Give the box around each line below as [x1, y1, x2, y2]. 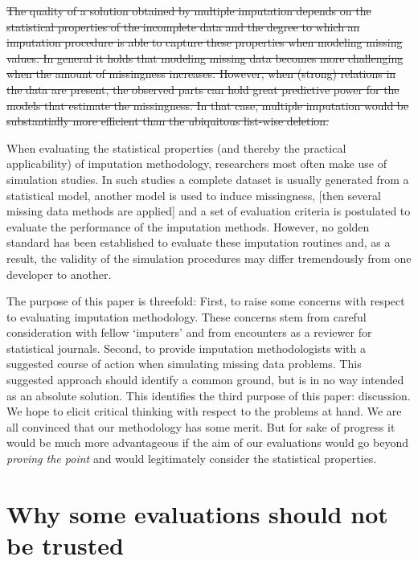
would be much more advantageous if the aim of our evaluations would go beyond [6, 434, 408, 451]
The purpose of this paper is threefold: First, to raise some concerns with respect [6, 293, 405, 309]
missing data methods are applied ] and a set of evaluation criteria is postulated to [6, 203, 411, 219]
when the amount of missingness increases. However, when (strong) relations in [6, 65, 396, 82]
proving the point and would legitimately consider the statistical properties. [6, 450, 377, 467]
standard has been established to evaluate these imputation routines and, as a [6, 234, 391, 251]
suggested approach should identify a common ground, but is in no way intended [6, 371, 404, 388]
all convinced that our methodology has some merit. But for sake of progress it [6, 418, 395, 435]
